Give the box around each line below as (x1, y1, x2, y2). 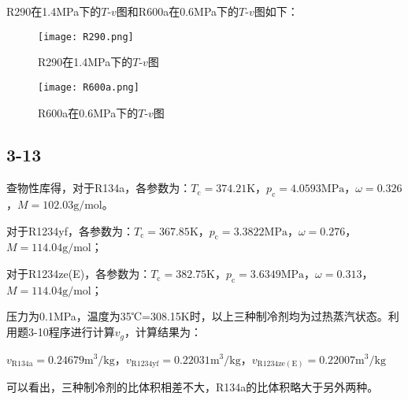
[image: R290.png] (38, 31, 134, 43)
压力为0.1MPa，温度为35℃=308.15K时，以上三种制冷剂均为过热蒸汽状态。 (6, 308, 388, 324)
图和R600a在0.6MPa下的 (116, 3, 239, 19)
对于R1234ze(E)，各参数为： (6, 265, 151, 282)
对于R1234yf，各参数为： (6, 222, 134, 239)
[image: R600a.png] (38, 81, 139, 93)
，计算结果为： (124, 324, 202, 340)
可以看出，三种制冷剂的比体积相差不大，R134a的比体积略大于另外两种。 (6, 379, 379, 395)
